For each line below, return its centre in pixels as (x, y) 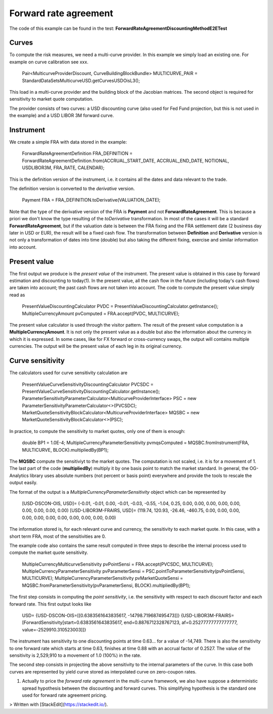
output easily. (24, 483)
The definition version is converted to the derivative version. (72, 189)
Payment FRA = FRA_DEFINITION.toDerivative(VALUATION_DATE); (91, 200)
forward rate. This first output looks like (51, 604)
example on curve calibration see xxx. (49, 62)
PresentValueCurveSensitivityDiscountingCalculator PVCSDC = (88, 384)
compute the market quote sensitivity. (49, 552)
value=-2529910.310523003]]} (54, 629)
